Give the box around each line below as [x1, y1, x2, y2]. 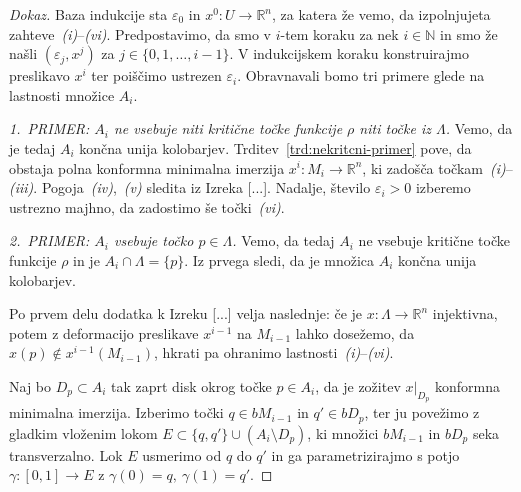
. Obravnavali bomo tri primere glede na [237, 65, 485, 86]
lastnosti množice [9, 84, 115, 105]
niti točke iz [359, 118, 431, 139]
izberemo [415, 177, 471, 198]
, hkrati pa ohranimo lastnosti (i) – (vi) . [153, 342, 394, 363]
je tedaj [9, 137, 56, 158]
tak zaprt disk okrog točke [110, 375, 272, 396]
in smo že [440, 23, 498, 44]
